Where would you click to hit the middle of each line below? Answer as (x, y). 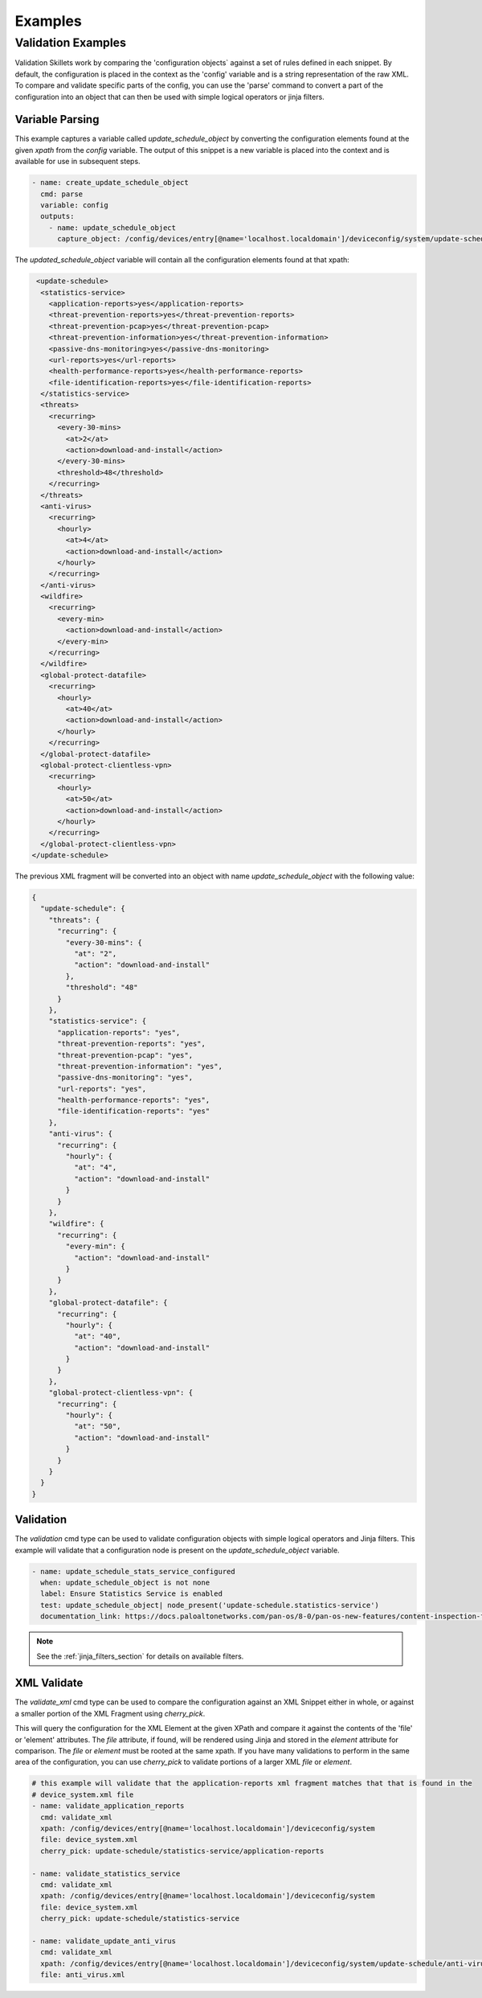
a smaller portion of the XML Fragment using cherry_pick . (110, 1713)
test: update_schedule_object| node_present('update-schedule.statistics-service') (210, 1605)
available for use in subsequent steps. (78, 162)
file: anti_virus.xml (83, 1975)
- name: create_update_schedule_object (110, 183)
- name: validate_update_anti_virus (104, 1941)
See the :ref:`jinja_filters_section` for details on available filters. (140, 1656)
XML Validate (49, 1683)
